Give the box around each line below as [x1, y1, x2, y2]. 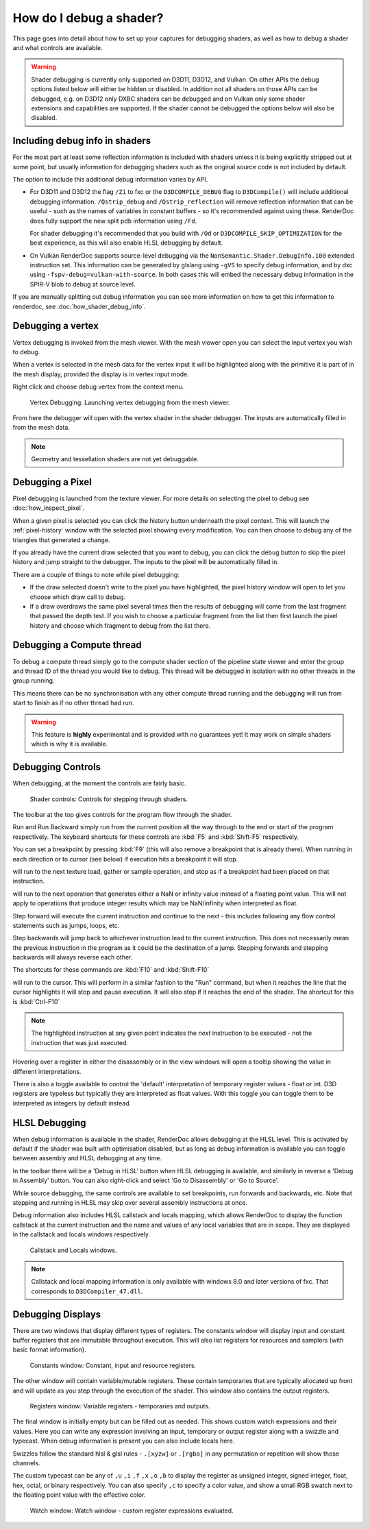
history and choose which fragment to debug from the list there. [29, 621, 211, 630]
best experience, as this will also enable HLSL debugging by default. [29, 238, 223, 247]
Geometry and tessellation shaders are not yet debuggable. [31, 455, 199, 463]
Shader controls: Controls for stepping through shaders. [29, 795, 188, 803]
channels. [12, 1458, 40, 1467]
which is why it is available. [31, 740, 108, 748]
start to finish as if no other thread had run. [12, 699, 134, 707]
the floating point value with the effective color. [12, 1491, 146, 1499]
